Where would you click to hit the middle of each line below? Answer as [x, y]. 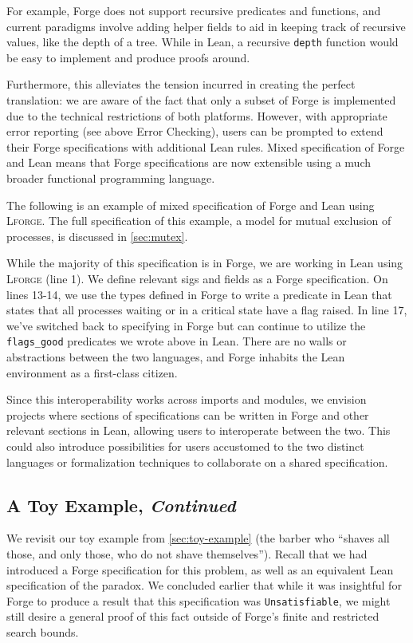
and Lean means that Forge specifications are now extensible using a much [189, 162]
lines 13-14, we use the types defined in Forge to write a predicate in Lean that [199, 294]
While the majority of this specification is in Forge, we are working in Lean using [205, 263]
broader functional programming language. [111, 178]
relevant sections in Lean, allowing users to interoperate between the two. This [199, 430]
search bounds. [43, 631]
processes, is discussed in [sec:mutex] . [97, 236]
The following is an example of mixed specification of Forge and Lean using [191, 205]
